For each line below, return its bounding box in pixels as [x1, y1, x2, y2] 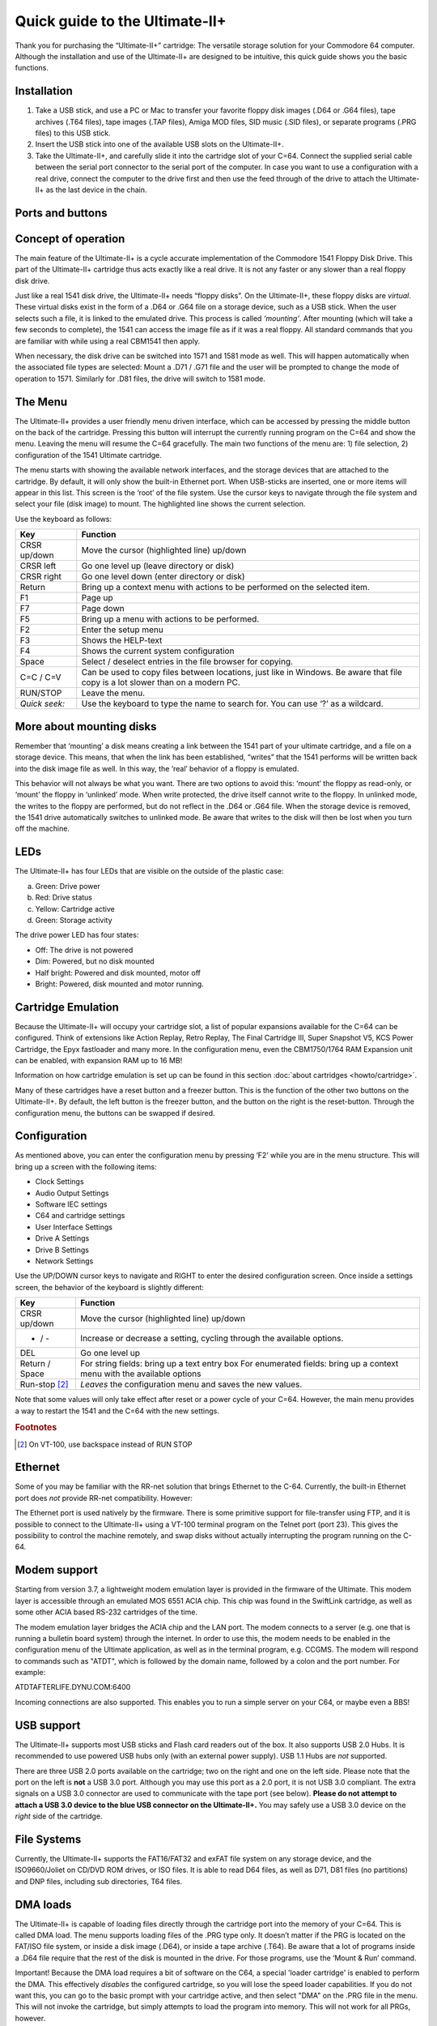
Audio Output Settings [35, 1188, 109, 1198]
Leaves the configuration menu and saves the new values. [80, 1378, 303, 1390]
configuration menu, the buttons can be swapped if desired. [15, 1108, 215, 1118]
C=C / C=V [19, 672, 62, 683]
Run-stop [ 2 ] [19, 1378, 69, 1390]
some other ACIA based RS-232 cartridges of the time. [15, 1607, 198, 1617]
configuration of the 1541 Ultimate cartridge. [15, 450, 162, 459]
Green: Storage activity [35, 915, 112, 925]
